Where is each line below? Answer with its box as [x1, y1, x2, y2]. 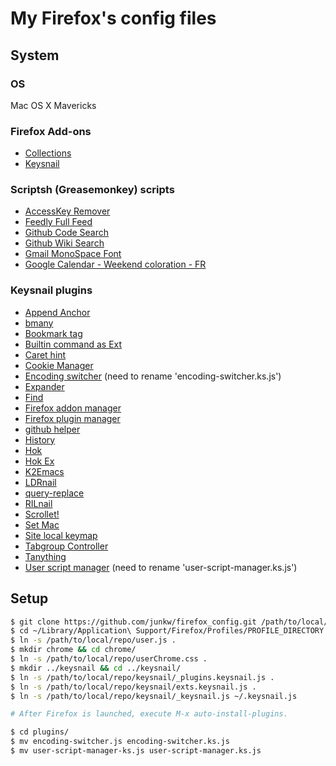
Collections [24, 147, 72, 159]
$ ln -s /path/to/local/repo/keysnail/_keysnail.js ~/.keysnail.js [10, 691, 298, 701]
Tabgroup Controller [24, 540, 109, 552]
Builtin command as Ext [24, 338, 123, 350]
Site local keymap [24, 529, 98, 541]
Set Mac [24, 518, 60, 531]
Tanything [24, 550, 67, 562]
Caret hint [24, 348, 67, 361]
